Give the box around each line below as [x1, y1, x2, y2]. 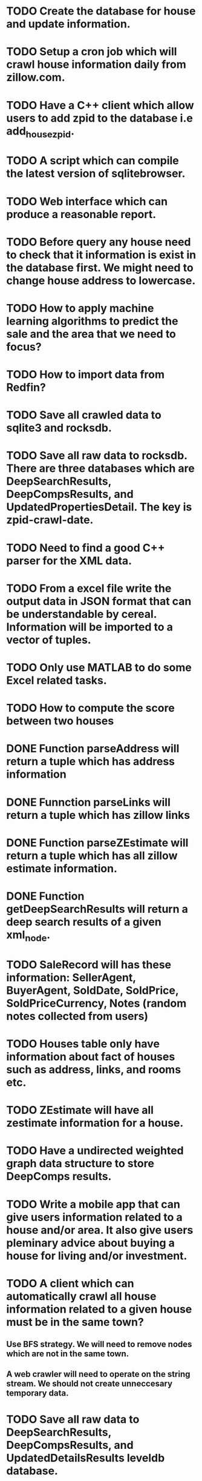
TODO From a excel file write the [6, 581, 172, 595]
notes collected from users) [6, 1009, 149, 1023]
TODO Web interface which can [6, 194, 168, 208]
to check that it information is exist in [6, 248, 197, 262]
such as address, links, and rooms [6, 1062, 181, 1076]
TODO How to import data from [6, 368, 165, 382]
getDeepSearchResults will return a [6, 902, 189, 916]
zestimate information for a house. [6, 1116, 184, 1130]
